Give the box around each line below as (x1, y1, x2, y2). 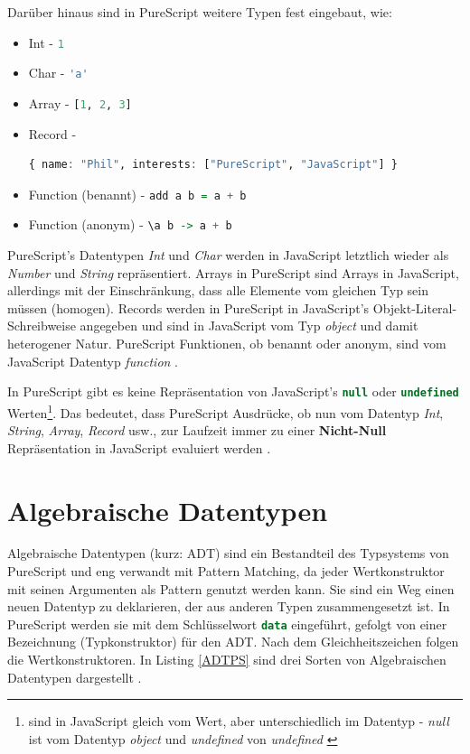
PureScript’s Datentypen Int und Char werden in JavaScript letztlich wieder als (7, 246, 449, 265)
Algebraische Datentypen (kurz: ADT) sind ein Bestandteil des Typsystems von (7, 544, 449, 563)
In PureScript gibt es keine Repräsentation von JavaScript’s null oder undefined (7, 382, 459, 401)
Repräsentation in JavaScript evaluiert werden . (7, 438, 271, 457)
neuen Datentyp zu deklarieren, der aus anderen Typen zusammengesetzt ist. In (7, 597, 450, 616)
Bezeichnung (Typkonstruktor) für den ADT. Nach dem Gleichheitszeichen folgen (7, 632, 459, 651)
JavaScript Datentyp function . (7, 351, 178, 370)
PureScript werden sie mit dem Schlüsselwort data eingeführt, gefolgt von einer (7, 614, 447, 633)
